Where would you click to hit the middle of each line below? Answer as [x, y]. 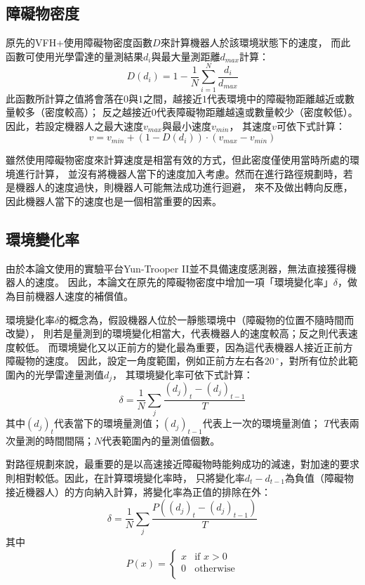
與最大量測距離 [186, 56]
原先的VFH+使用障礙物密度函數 [79, 42]
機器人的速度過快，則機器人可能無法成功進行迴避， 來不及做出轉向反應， [184, 187]
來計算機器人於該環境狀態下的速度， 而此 [255, 42]
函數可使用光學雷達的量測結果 [74, 56]
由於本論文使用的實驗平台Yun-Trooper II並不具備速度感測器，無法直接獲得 [176, 268]
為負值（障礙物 [319, 478]
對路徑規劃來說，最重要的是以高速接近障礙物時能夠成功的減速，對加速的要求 [182, 464]
